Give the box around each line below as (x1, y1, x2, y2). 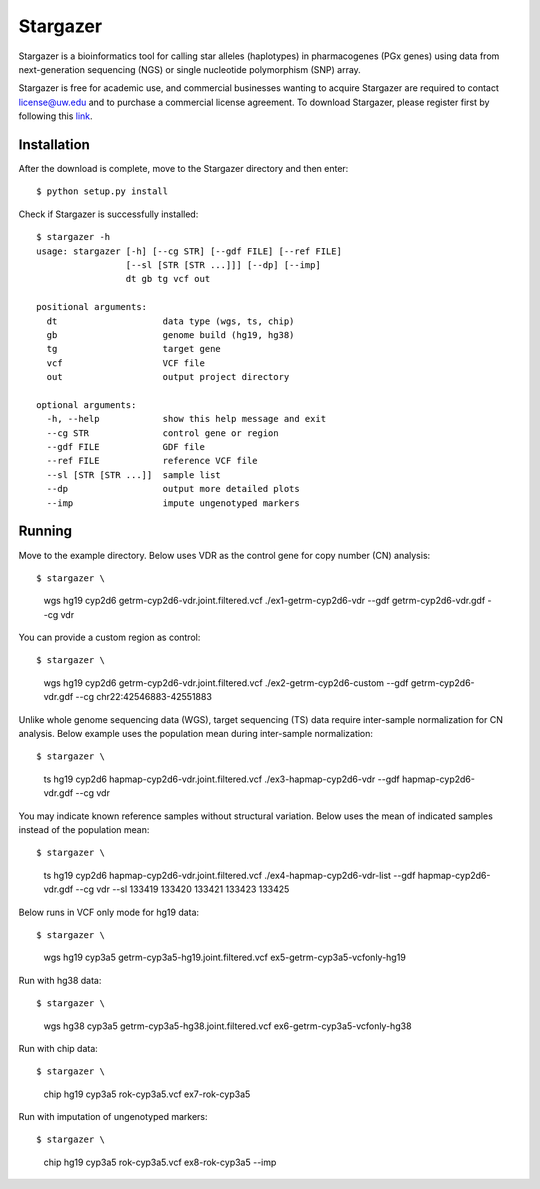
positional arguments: (36, 301, 148, 313)
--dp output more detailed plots (46, 483, 300, 495)
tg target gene (46, 343, 222, 355)
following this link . (18, 110, 94, 122)
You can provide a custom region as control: (18, 631, 201, 644)
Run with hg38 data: (18, 974, 102, 986)
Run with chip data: (18, 1042, 99, 1054)
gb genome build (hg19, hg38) (46, 329, 295, 340)
